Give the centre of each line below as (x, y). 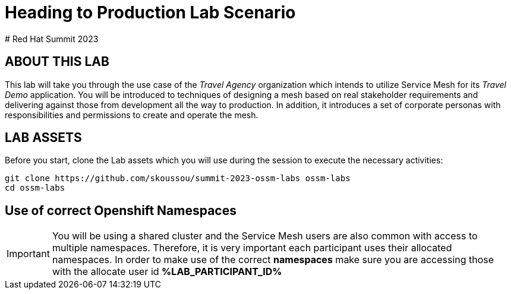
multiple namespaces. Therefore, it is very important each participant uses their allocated (252, 248)
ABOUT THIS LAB (57, 62)
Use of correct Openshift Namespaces (121, 210)
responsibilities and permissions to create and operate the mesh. (132, 115)
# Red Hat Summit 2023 (52, 39)
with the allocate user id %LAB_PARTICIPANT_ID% (167, 272)
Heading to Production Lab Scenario (150, 12)
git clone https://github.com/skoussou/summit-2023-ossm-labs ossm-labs (178, 178)
